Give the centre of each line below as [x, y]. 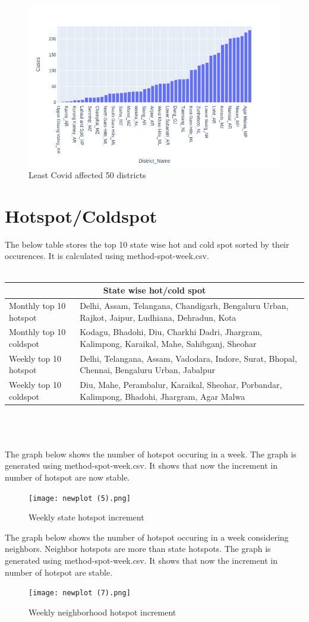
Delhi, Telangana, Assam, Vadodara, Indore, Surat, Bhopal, [188, 358]
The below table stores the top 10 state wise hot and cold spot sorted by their [147, 244]
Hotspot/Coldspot [81, 215]
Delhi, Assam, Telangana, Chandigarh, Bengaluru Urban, [184, 305]
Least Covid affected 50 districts [87, 175]
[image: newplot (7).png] [80, 593]
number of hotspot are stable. [59, 572]
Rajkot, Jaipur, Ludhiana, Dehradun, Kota [158, 317]
